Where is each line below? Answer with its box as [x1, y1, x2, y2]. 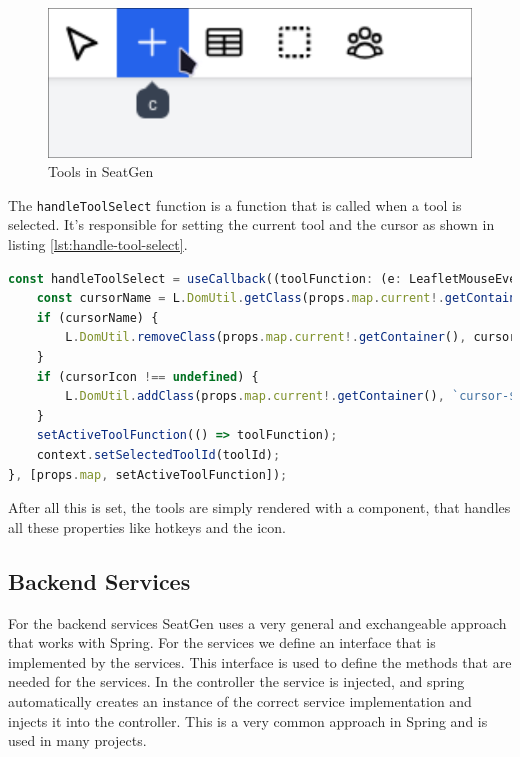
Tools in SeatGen [48, 161, 154, 182]
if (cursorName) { [36, 310, 159, 325]
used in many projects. [8, 730, 147, 751]
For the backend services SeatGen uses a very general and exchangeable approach [8, 612, 507, 633]
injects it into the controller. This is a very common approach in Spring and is [8, 710, 488, 731]
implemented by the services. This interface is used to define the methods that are [8, 651, 512, 672]
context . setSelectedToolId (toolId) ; [36, 447, 281, 462]
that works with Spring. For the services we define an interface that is [8, 632, 436, 653]
